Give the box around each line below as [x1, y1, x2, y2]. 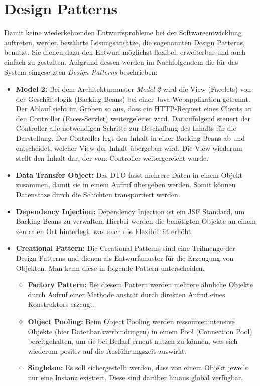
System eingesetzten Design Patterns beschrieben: [4, 66, 158, 77]
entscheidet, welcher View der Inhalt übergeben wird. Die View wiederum [16, 142, 242, 153]
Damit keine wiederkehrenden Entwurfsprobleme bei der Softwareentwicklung [4, 27, 242, 38]
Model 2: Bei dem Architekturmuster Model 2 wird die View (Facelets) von [16, 84, 251, 94]
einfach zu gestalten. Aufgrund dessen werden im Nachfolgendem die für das [4, 56, 238, 67]
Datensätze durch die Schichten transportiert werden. [16, 189, 180, 200]
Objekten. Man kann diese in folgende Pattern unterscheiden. [16, 262, 205, 273]
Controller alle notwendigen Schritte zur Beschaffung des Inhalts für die [16, 123, 236, 133]
